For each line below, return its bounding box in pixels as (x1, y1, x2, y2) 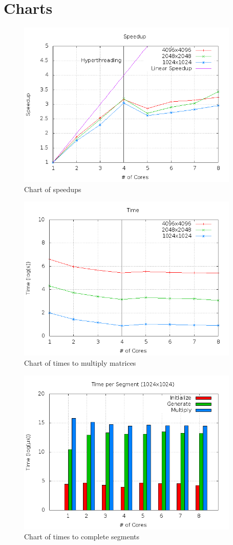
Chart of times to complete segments (24, 531, 139, 542)
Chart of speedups (24, 183, 81, 194)
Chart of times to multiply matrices (24, 357, 136, 368)
